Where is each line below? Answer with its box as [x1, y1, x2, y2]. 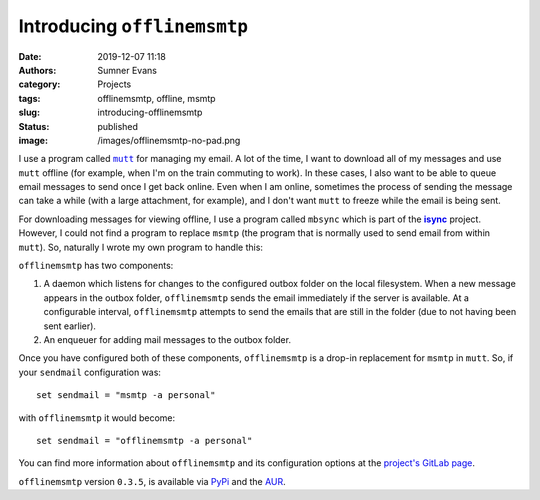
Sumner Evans [97, 64, 157, 76]
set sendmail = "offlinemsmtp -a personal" [36, 435, 253, 446]
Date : [18, 50, 42, 62]
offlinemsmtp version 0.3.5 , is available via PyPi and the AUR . [18, 475, 287, 487]
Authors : [18, 64, 57, 76]
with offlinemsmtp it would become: [18, 411, 176, 424]
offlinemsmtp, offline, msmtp [97, 92, 216, 104]
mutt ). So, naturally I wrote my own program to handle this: [18, 241, 264, 253]
